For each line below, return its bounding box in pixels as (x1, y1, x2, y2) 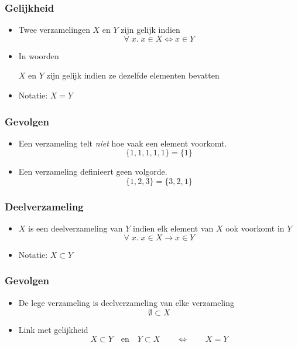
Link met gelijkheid (18, 324, 88, 336)
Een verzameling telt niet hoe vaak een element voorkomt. (18, 137, 227, 149)
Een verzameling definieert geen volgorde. (18, 165, 167, 178)
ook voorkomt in (225, 222, 285, 234)
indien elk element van (133, 222, 214, 234)
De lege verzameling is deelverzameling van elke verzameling (18, 296, 234, 308)
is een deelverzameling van (28, 222, 123, 234)
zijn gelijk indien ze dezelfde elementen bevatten (46, 69, 220, 81)
